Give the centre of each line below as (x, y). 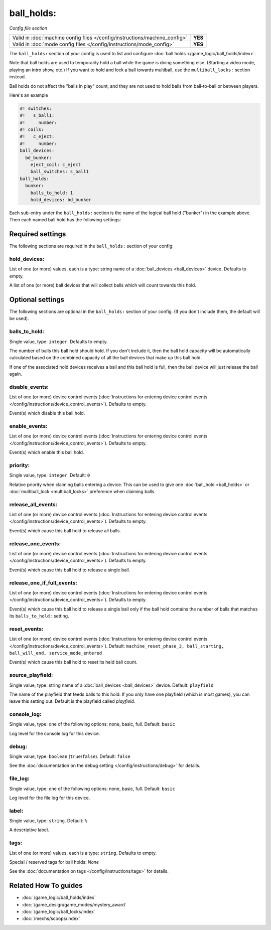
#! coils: (32, 130)
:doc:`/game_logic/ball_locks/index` (58, 912)
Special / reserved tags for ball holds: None (54, 862)
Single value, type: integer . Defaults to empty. (58, 342)
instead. (18, 77)
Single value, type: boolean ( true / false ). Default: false (70, 756)
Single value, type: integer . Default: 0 (50, 475)
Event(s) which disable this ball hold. (47, 413)
